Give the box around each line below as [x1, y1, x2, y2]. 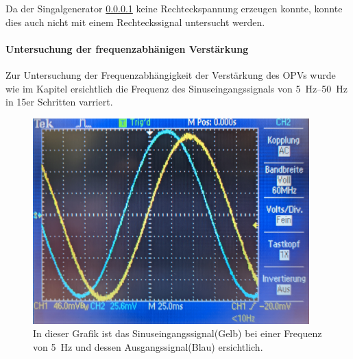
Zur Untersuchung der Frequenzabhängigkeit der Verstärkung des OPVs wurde [5, 67, 336, 82]
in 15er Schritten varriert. [5, 95, 113, 109]
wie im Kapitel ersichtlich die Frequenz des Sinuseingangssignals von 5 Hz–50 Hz [5, 81, 348, 95]
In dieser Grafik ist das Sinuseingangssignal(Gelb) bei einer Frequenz [33, 326, 322, 341]
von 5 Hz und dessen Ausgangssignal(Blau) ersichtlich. [33, 339, 263, 354]
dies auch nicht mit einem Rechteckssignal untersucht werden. [5, 14, 265, 29]
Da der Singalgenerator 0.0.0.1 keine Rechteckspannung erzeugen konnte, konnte [5, 1, 343, 15]
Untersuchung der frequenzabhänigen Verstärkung [5, 41, 249, 55]
